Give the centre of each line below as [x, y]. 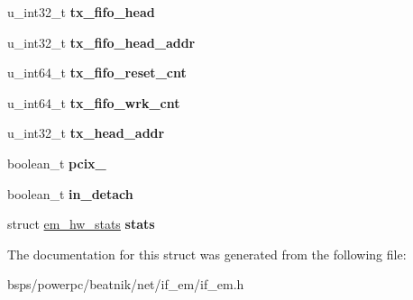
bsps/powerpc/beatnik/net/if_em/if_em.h [126, 284]
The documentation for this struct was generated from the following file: [207, 254]
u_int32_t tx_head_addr [86, 133]
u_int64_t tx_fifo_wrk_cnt [94, 102]
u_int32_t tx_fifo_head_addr [101, 42]
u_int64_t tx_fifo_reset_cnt [97, 73]
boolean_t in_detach [70, 193]
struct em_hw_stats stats [81, 224]
